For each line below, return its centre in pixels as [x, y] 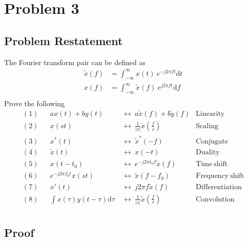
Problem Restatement [64, 40]
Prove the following [35, 103]
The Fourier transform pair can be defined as [75, 62]
